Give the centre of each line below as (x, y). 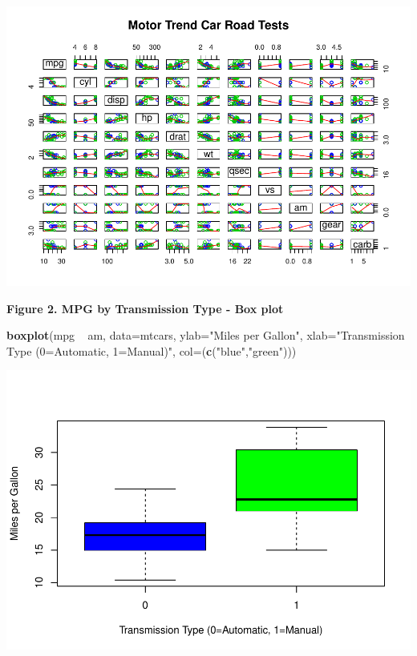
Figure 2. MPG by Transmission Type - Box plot (145, 308)
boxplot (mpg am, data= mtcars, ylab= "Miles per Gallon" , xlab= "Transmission (206, 335)
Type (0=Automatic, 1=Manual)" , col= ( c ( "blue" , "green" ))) (152, 350)
